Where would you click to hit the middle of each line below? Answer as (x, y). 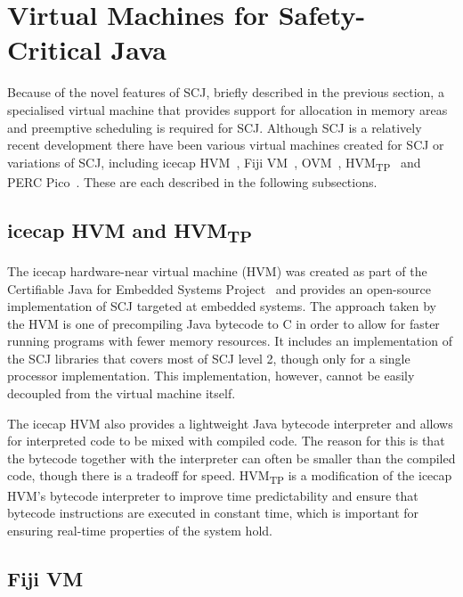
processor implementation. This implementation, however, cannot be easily (211, 376)
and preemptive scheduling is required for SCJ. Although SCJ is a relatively (215, 127)
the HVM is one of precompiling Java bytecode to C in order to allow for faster (223, 323)
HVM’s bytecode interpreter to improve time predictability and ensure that (213, 495)
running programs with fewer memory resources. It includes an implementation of (230, 341)
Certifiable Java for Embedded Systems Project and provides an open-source (219, 288)
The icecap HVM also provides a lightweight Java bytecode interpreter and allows (230, 423)
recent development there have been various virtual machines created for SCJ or (226, 145)
